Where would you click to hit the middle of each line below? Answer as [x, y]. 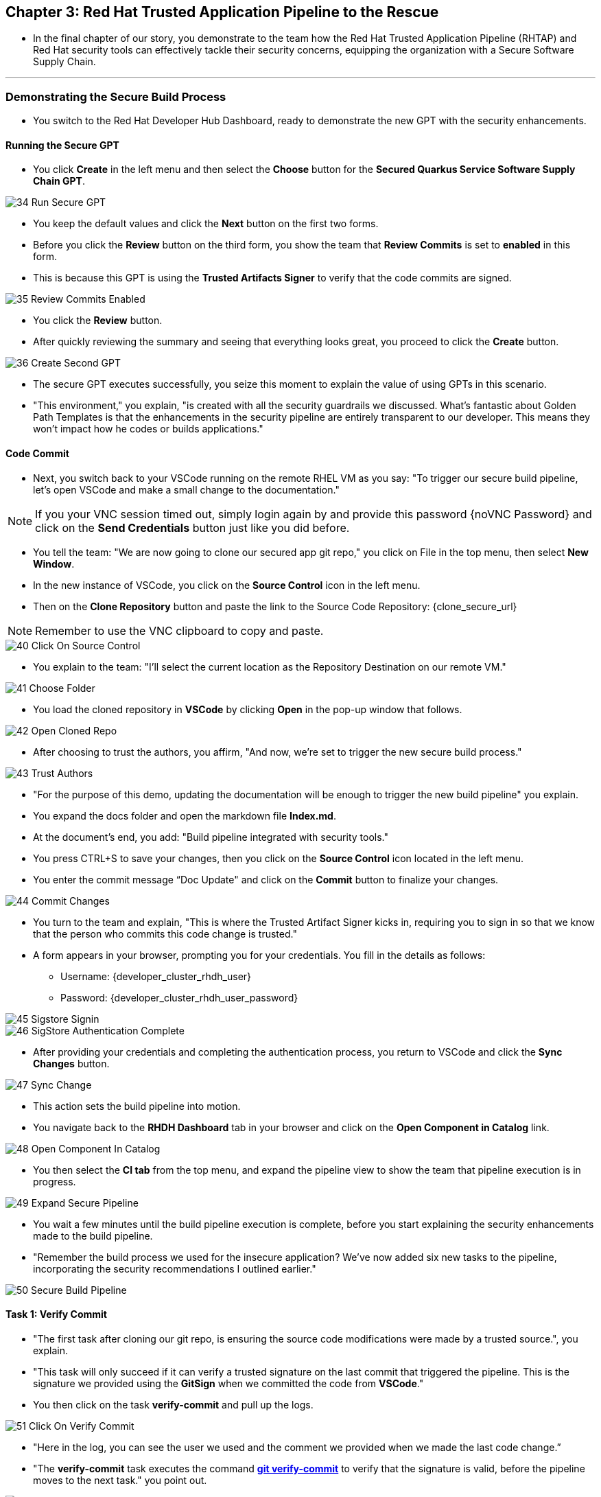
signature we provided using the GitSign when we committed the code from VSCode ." [228, 1383]
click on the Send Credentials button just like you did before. [192, 527]
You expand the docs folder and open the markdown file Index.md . [185, 815]
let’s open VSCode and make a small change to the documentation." [186, 489]
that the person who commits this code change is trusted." [165, 933]
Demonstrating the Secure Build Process [116, 96]
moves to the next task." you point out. [120, 1480]
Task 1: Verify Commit [56, 1314]
